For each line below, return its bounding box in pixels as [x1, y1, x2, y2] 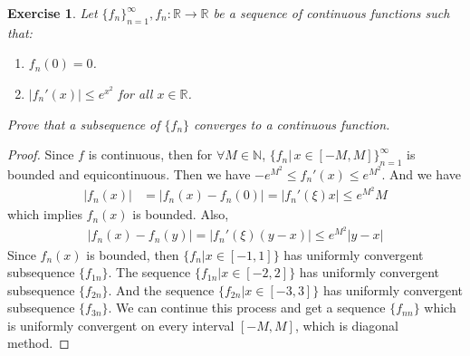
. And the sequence [108, 280, 215, 299]
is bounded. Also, [132, 205, 229, 224]
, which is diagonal [294, 315, 398, 334]
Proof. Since [7, 145, 74, 164]
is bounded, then [86, 245, 179, 264]
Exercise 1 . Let [7, 4, 98, 22]
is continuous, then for [88, 145, 213, 164]
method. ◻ [7, 333, 70, 352]
